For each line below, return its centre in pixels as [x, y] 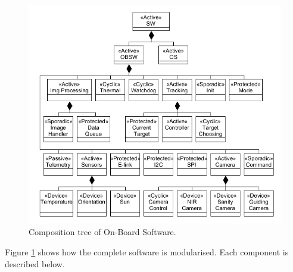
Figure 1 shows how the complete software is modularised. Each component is [147, 252]
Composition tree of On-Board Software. [102, 232]
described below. [35, 263]
